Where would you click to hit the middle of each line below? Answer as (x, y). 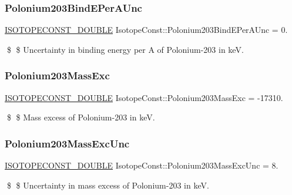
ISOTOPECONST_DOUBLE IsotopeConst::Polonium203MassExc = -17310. (144, 97)
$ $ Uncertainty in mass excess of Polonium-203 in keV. (108, 185)
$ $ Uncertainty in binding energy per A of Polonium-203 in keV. (125, 49)
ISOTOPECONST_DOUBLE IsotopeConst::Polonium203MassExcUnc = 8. (142, 165)
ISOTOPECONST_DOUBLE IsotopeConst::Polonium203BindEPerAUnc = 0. (146, 30)
